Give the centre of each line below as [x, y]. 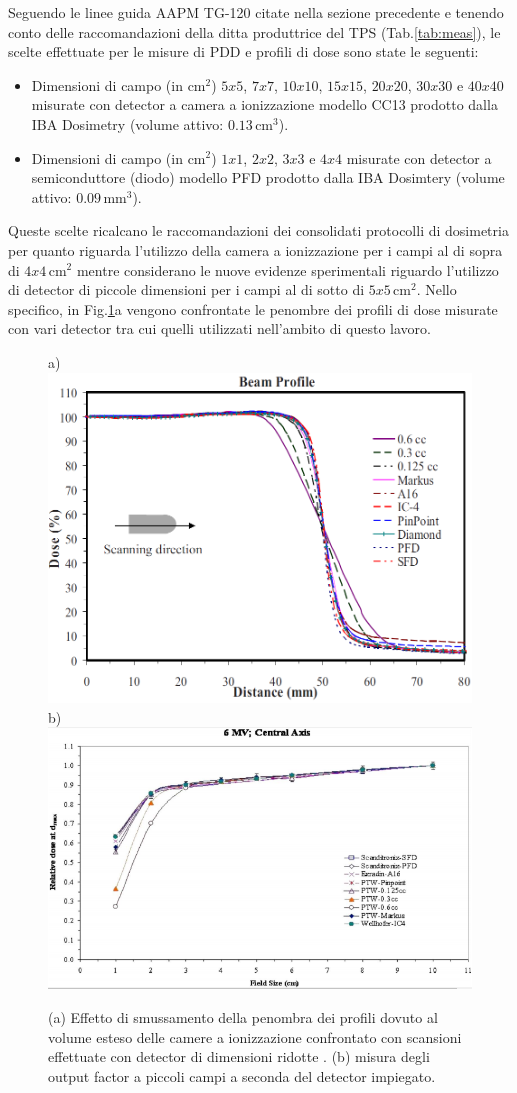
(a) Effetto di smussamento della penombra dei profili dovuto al [243, 1016]
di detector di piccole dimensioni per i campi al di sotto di [186, 289]
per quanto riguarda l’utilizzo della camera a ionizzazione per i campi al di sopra [255, 249]
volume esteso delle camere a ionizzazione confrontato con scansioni [255, 1036]
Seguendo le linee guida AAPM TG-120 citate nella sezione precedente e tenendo [256, 12]
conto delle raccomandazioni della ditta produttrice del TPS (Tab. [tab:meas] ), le [254, 31]
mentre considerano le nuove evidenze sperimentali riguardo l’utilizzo [287, 269]
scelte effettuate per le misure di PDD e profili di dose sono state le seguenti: [243, 51]
